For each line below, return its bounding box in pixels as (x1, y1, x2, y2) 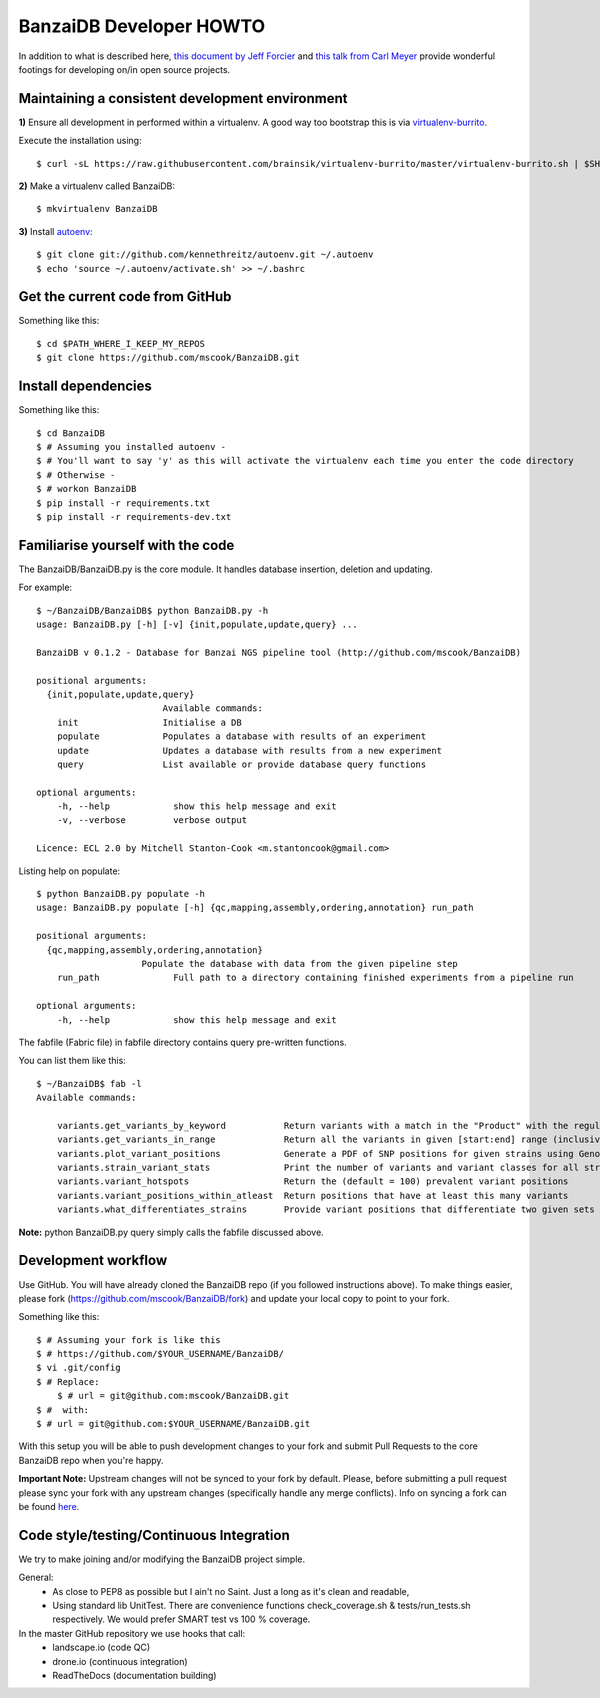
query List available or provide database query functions (56, 758, 427, 770)
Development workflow (18, 1252, 168, 1269)
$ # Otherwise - (36, 469, 116, 480)
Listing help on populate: (18, 865, 121, 877)
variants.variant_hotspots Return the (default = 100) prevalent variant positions (56, 1176, 569, 1187)
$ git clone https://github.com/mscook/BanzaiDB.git (36, 352, 300, 364)
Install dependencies (18, 378, 152, 395)
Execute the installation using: (18, 135, 142, 147)
